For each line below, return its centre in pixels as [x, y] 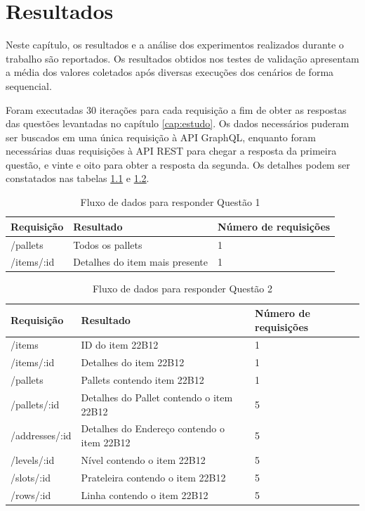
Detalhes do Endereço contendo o [153, 428]
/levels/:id [33, 459]
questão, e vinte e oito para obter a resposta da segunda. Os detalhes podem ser [178, 164]
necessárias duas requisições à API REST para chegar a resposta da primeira [171, 151]
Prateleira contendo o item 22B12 [153, 477]
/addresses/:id [41, 435]
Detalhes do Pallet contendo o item [157, 397]
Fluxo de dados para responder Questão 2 [182, 289]
